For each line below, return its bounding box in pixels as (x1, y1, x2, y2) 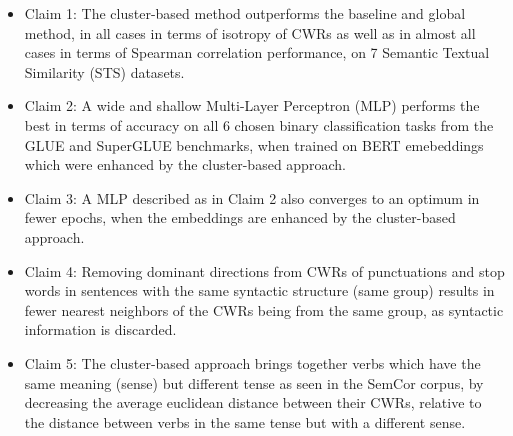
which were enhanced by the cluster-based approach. (24, 154, 346, 175)
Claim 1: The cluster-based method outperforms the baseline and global (24, 3, 466, 23)
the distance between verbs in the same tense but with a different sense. (24, 411, 466, 432)
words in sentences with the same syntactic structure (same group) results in (24, 280, 495, 301)
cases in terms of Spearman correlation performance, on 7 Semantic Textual (24, 42, 490, 63)
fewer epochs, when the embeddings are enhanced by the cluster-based (24, 207, 456, 228)
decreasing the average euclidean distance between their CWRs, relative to (24, 392, 482, 413)
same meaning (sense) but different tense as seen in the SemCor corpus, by (24, 372, 484, 393)
